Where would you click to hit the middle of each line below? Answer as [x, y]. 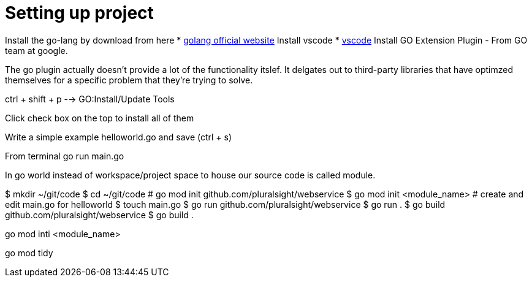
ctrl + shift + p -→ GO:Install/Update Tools [90, 99]
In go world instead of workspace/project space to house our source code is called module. [190, 175]
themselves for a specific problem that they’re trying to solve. [129, 80]
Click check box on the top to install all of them [100, 118]
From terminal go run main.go [65, 156]
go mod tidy [29, 253]
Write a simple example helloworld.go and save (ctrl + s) [119, 137]
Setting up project [79, 13]
